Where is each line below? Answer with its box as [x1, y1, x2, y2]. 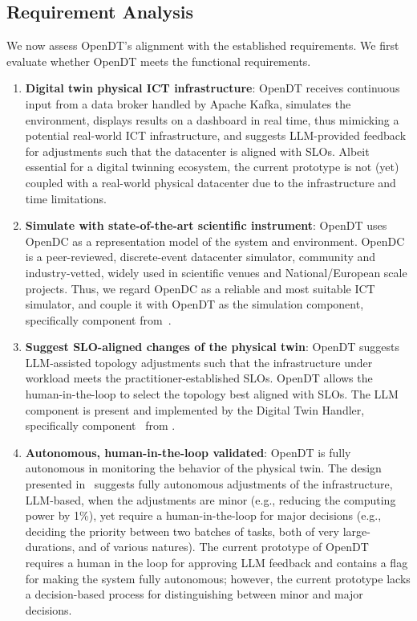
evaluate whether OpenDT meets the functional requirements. [6, 52, 311, 69]
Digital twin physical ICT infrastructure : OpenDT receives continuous [25, 80, 400, 96]
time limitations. [25, 190, 107, 206]
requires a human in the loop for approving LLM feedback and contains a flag [25, 554, 408, 571]
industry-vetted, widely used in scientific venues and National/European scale [25, 264, 407, 280]
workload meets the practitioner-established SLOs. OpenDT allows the [25, 370, 373, 386]
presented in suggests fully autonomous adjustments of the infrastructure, [25, 476, 393, 492]
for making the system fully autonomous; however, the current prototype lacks [25, 570, 411, 586]
